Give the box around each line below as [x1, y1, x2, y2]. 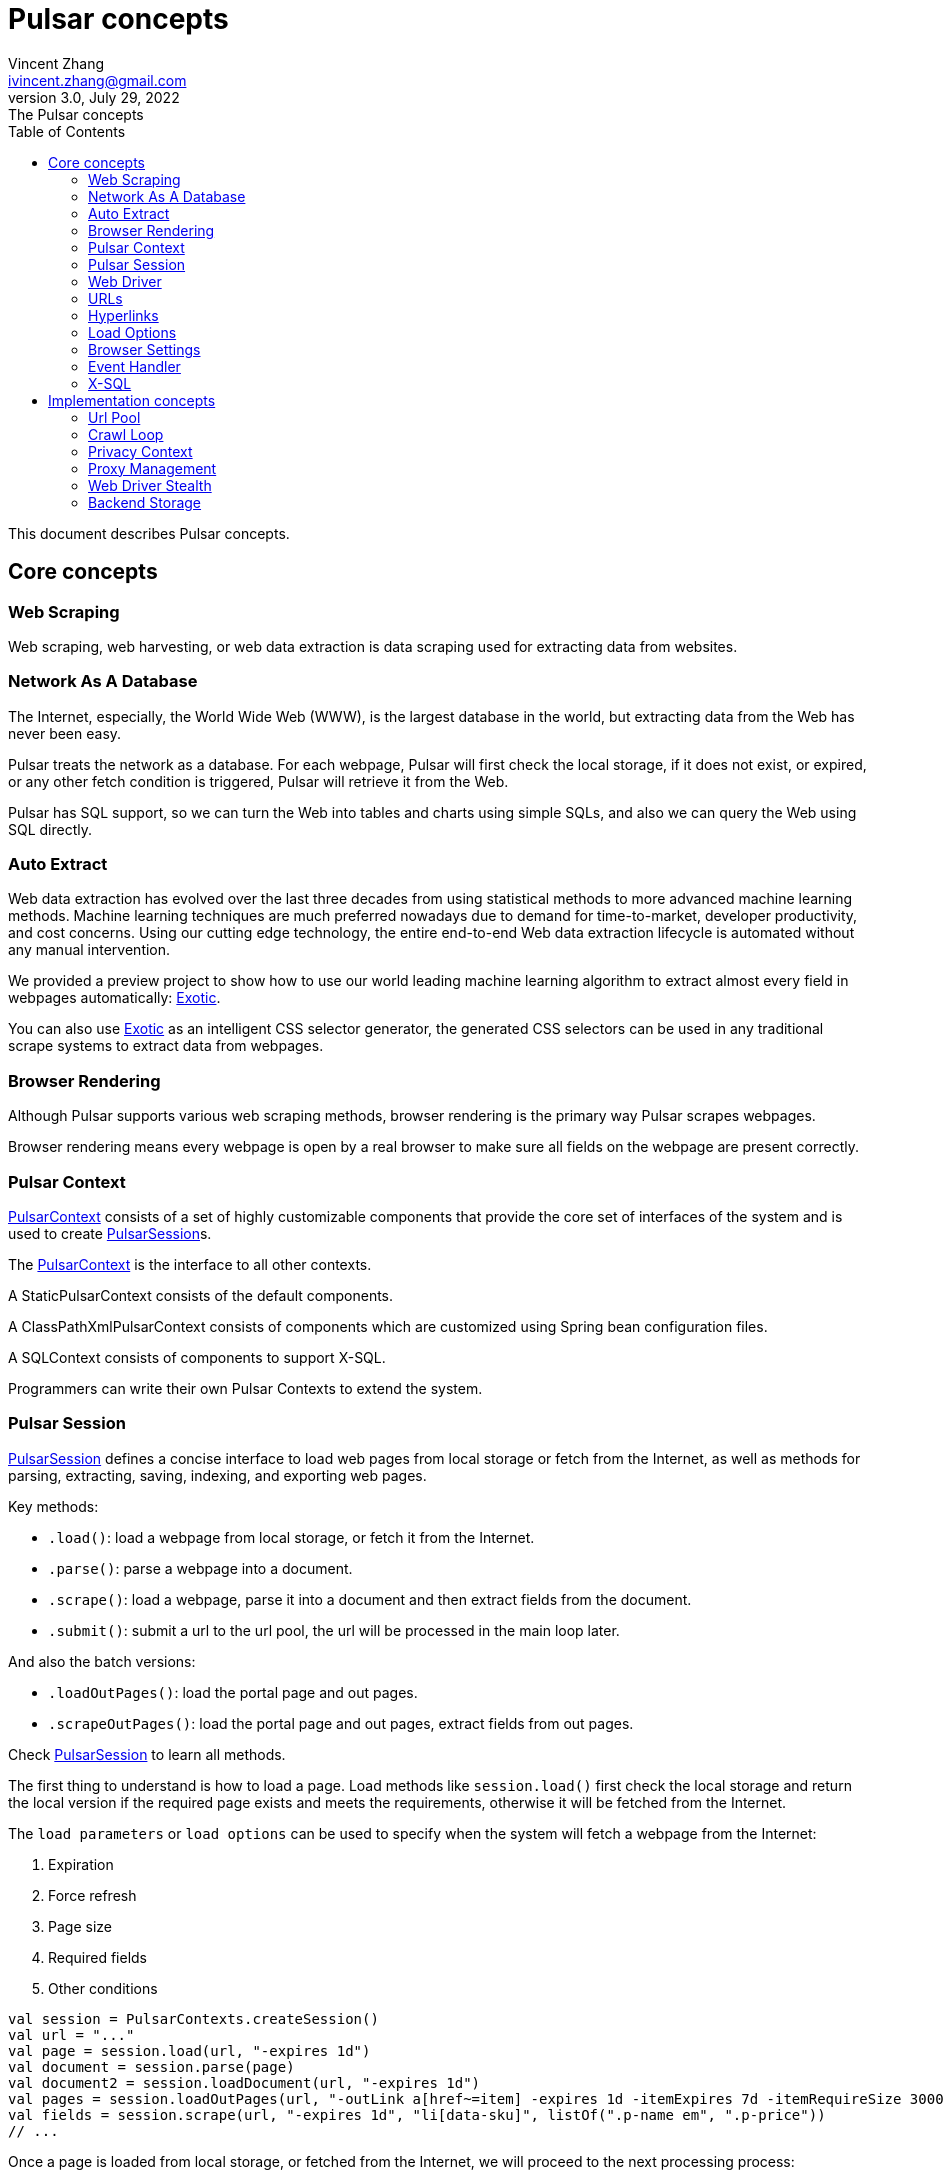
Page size [48, 1917, 112, 1935]
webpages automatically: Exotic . [8, 989, 221, 1007]
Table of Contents [8, 122, 126, 140]
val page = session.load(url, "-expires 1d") [8, 2042, 371, 2059]
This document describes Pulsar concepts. [8, 524, 290, 542]
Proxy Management [88, 459, 217, 477]
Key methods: [8, 1497, 99, 1515]
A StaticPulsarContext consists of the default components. [8, 1286, 394, 1304]
